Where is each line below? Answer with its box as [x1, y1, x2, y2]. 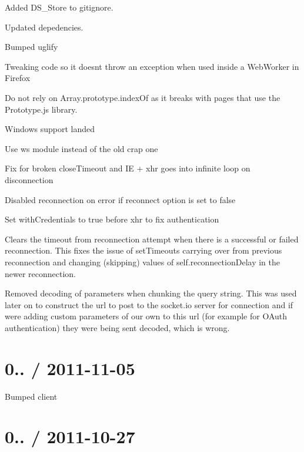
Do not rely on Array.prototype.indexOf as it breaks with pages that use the [5, 91, 280, 103]
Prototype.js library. [5, 103, 78, 115]
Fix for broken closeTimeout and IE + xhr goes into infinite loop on [5, 162, 250, 174]
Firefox [5, 72, 31, 84]
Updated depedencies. [5, 21, 83, 33]
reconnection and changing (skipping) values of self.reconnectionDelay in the [5, 255, 280, 268]
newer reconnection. [5, 267, 76, 279]
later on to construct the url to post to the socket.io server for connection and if [5, 298, 293, 311]
